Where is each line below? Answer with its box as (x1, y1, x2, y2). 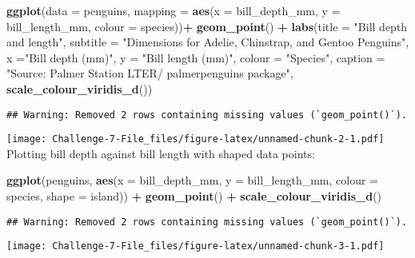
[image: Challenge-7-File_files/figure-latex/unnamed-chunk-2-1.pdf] (6, 133, 385, 145)
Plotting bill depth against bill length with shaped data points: (6, 145, 315, 161)
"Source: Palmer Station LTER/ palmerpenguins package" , (6, 65, 293, 81)
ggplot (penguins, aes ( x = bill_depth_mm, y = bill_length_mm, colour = (6, 172, 378, 189)
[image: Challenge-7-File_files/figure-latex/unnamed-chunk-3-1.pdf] (6, 240, 385, 252)
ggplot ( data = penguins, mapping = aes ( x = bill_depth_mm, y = (6, 2, 341, 18)
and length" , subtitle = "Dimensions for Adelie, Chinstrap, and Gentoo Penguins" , (6, 34, 409, 50)
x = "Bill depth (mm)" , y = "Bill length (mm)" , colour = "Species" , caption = (6, 49, 385, 65)
